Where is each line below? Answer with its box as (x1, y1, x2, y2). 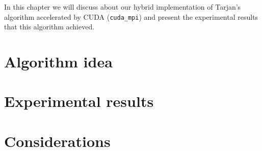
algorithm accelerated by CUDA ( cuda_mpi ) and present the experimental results (4, 11, 258, 22)
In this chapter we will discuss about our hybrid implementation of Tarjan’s (4, 2, 241, 12)
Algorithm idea (4, 51, 113, 72)
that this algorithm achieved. (4, 21, 95, 32)
